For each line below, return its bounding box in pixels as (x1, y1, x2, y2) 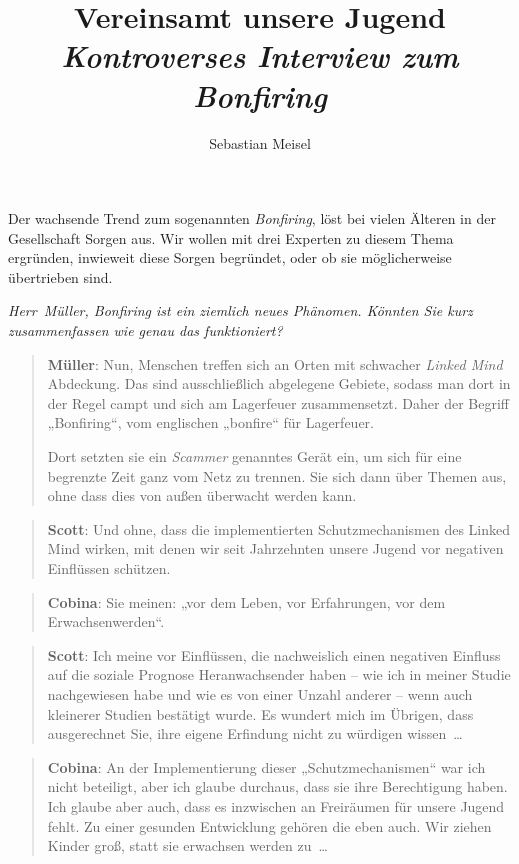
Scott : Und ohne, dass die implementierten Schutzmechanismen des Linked (47, 518, 511, 539)
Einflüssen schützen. (47, 558, 171, 578)
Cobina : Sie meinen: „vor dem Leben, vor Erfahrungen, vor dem (47, 591, 446, 612)
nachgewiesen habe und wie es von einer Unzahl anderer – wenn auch (47, 683, 473, 704)
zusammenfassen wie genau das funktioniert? (8, 320, 283, 341)
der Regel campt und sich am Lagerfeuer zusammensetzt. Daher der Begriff (47, 392, 510, 413)
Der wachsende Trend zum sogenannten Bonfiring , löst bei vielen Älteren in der (8, 208, 496, 229)
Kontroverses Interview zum (61, 35, 459, 77)
